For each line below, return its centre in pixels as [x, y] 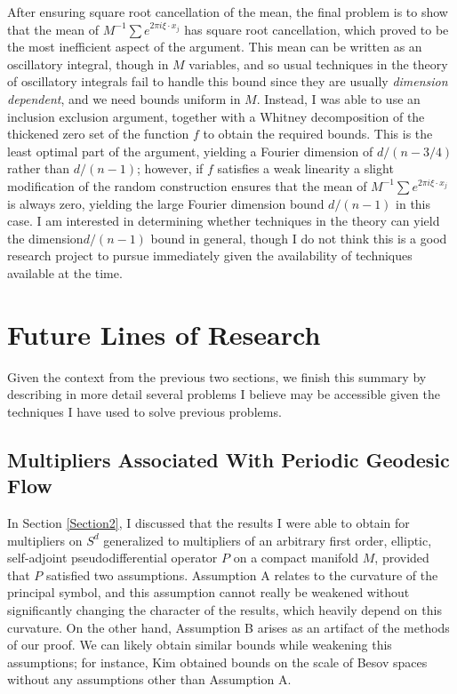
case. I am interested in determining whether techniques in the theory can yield [224, 221]
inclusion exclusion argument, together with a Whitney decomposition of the [216, 116]
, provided [402, 558]
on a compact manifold [296, 558]
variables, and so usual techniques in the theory [318, 64]
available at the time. [65, 272]
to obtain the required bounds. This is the [318, 134]
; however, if [170, 168]
